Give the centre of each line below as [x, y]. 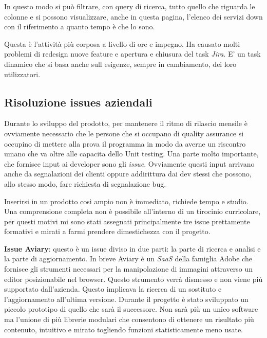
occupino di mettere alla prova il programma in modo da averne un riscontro [125, 143]
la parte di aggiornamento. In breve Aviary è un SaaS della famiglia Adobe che [128, 259]
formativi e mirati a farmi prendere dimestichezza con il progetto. [107, 231]
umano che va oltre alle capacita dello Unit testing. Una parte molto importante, [131, 154]
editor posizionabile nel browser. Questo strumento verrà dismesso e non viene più [133, 279]
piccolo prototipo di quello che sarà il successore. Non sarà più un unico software [131, 309]
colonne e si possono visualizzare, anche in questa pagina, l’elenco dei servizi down [133, 16]
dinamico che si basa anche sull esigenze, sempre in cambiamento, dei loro [120, 64]
